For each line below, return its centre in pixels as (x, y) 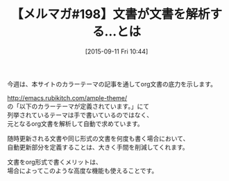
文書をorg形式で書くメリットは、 (55, 162)
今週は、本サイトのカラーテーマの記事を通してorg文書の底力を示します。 (112, 84)
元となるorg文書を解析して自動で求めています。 (75, 123)
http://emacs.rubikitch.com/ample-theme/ (67, 97)
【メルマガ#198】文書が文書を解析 (110, 14)
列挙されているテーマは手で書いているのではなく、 (80, 115)
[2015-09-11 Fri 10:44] (117, 51)
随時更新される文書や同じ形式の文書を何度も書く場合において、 (98, 138)
